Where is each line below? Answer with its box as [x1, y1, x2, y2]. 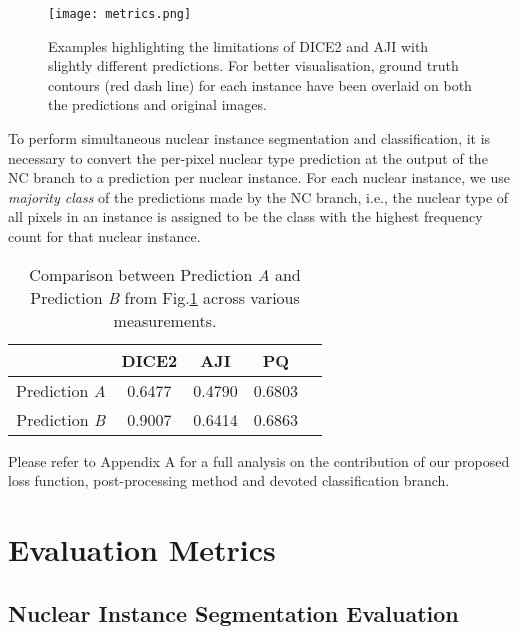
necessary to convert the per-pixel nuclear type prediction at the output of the [8, 147, 488, 168]
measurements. [113, 308, 217, 332]
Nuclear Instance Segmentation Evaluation [8, 597, 459, 628]
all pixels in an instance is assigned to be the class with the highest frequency [8, 206, 483, 227]
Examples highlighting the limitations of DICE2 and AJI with [48, 35, 429, 56]
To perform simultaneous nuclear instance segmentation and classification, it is [8, 128, 491, 149]
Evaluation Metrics [8, 528, 276, 569]
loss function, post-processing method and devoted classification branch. [8, 470, 450, 491]
